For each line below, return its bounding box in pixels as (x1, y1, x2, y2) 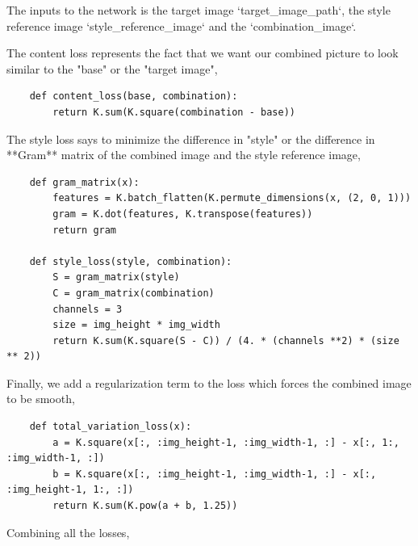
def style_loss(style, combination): (29, 255, 232, 267)
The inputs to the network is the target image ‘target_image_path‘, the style (6, 2, 391, 18)
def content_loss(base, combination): (29, 90, 238, 103)
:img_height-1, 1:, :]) (6, 484, 134, 496)
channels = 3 (52, 303, 123, 315)
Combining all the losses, (6, 523, 130, 540)
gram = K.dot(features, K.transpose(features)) (52, 208, 313, 220)
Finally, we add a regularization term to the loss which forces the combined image (6, 374, 412, 391)
